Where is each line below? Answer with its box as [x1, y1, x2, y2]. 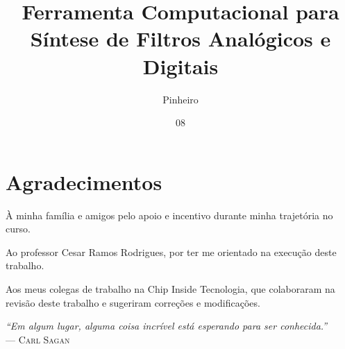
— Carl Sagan [6, 332, 70, 346]
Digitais [142, 51, 219, 80]
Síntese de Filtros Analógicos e [30, 24, 331, 53]
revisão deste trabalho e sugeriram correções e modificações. [6, 295, 260, 309]
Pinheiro [162, 92, 199, 106]
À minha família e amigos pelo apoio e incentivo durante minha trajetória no [6, 207, 333, 222]
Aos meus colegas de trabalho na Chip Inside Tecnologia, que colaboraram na [6, 282, 335, 296]
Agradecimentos [6, 167, 162, 196]
